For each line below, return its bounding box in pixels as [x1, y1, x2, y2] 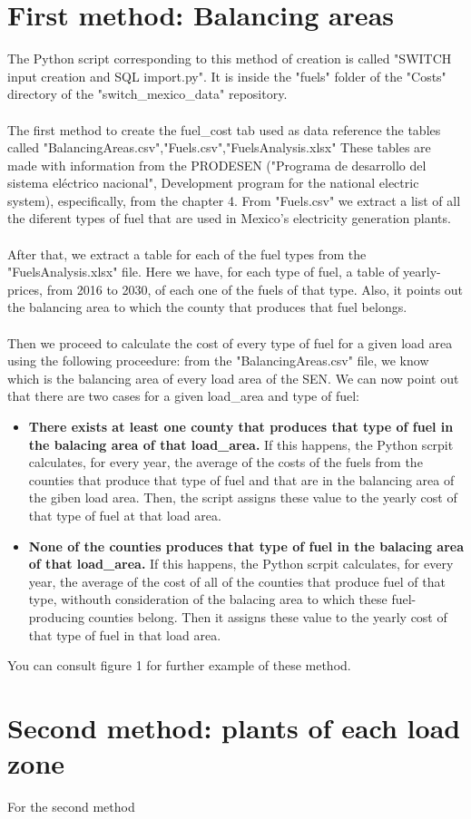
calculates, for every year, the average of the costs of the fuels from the [28, 453, 423, 472]
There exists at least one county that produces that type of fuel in [28, 417, 454, 435]
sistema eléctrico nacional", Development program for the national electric [7, 173, 419, 192]
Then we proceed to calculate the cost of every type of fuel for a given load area [7, 333, 453, 352]
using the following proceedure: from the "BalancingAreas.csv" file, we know [7, 351, 429, 370]
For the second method [7, 797, 135, 816]
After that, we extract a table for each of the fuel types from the [7, 244, 367, 263]
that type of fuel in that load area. [28, 625, 221, 644]
